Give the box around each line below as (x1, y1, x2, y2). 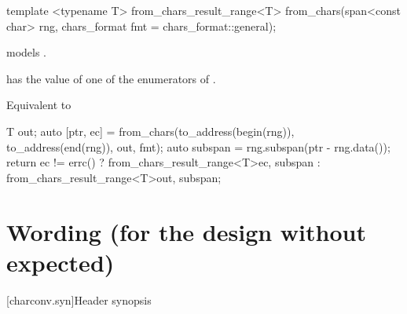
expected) (6, 246, 115, 278)
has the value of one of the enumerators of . (6, 70, 216, 86)
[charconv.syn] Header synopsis (6, 291, 152, 308)
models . (6, 44, 47, 60)
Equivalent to (6, 97, 71, 113)
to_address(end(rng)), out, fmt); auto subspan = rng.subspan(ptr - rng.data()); (6, 138, 390, 155)
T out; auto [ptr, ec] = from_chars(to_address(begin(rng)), (6, 122, 295, 139)
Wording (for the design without (6, 215, 366, 247)
